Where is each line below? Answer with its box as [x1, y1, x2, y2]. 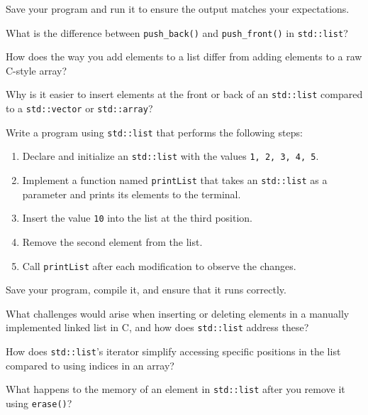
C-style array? [6, 63, 67, 77]
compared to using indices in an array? [6, 357, 174, 372]
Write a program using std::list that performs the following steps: [6, 124, 303, 139]
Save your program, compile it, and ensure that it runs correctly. [6, 282, 286, 297]
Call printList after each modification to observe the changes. [22, 258, 296, 273]
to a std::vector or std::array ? [6, 101, 153, 116]
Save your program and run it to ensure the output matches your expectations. [6, 1, 350, 16]
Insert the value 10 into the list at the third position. [22, 210, 253, 225]
